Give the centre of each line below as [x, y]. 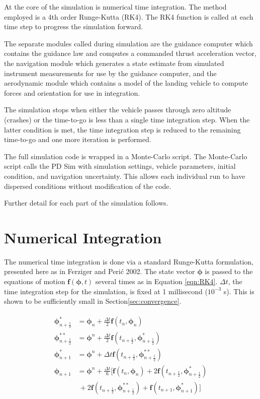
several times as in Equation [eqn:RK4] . [156, 281]
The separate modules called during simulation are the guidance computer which [128, 43]
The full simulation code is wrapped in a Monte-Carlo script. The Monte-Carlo [126, 156]
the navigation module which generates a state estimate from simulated [114, 63]
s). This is [239, 291]
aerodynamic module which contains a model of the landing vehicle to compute [126, 83]
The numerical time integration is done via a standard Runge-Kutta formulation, [129, 261]
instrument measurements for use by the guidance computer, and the [110, 73]
